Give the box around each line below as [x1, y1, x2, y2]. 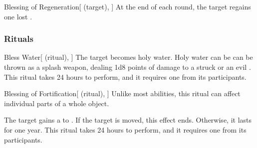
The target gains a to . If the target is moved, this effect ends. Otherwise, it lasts [4, 115, 252, 125]
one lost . [4, 11, 32, 21]
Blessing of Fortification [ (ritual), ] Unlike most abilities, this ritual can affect [4, 88, 241, 99]
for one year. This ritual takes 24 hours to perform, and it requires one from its [4, 124, 247, 135]
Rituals [4, 32, 33, 45]
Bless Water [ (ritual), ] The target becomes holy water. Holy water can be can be [4, 52, 253, 62]
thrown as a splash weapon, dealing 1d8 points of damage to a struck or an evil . [4, 62, 251, 72]
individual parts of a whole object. [4, 98, 109, 108]
